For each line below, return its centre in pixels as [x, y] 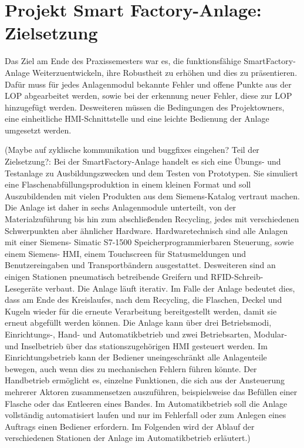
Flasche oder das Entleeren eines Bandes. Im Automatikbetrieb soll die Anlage [146, 403]
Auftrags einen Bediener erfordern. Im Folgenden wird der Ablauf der [130, 426]
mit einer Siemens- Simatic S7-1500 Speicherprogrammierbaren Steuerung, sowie [149, 242]
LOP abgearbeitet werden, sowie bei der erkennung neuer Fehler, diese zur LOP [148, 96]
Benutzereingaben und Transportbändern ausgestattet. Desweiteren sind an [140, 265]
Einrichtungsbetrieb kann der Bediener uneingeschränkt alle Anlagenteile [136, 357]
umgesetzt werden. [38, 130]
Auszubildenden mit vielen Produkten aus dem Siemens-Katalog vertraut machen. [153, 195]
